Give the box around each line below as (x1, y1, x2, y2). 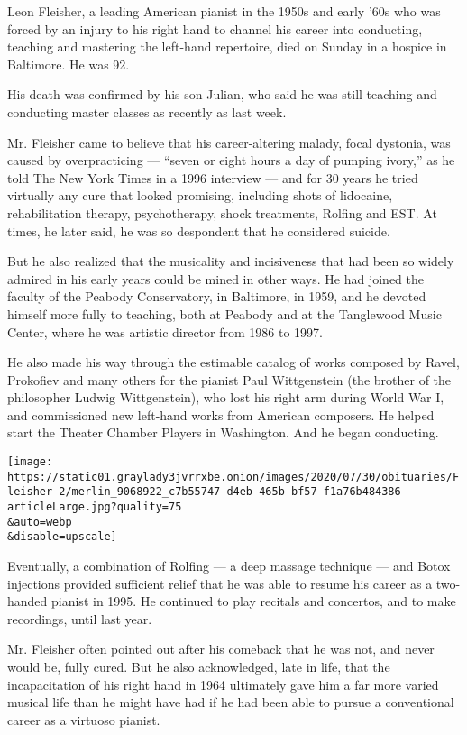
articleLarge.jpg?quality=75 (7, 501, 182, 514)
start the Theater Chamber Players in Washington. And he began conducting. (7, 423, 439, 442)
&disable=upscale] (7, 530, 117, 544)
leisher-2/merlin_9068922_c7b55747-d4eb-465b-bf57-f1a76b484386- (7, 485, 407, 499)
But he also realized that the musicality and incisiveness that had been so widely (7, 252, 454, 271)
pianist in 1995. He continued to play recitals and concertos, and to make (51, 592, 456, 611)
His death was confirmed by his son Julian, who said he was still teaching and (7, 85, 437, 104)
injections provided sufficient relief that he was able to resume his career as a (7, 574, 433, 593)
